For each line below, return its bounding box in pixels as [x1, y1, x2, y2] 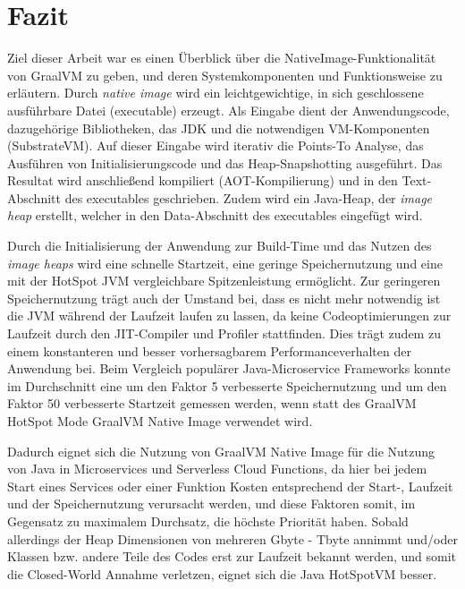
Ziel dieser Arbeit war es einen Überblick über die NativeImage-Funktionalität [7, 48, 436, 67]
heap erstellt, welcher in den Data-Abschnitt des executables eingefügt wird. [7, 206, 423, 225]
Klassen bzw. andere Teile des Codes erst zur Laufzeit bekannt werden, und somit [7, 547, 457, 566]
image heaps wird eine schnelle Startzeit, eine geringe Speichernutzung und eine [7, 253, 443, 272]
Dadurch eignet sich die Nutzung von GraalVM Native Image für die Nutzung [7, 441, 435, 460]
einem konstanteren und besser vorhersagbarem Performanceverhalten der [7, 341, 411, 360]
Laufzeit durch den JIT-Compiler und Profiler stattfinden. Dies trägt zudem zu [7, 324, 441, 343]
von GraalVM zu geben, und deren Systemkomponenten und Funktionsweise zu [7, 65, 443, 84]
